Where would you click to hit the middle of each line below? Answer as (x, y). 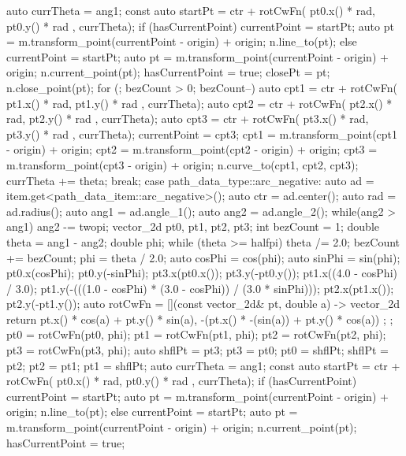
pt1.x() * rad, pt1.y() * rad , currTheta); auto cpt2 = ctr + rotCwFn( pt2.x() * (199, 103)
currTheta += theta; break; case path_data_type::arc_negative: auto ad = (190, 180)
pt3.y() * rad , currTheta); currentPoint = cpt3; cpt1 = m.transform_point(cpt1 (202, 133)
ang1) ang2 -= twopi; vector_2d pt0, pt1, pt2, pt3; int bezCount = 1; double (193, 226)
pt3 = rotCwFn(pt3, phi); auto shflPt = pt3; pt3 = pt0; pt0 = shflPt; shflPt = (197, 350)
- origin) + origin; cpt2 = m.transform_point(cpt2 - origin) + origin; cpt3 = (192, 149)
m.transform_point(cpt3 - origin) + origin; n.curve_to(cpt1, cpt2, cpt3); (183, 164)
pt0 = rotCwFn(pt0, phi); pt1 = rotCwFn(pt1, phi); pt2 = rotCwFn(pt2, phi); (196, 334)
